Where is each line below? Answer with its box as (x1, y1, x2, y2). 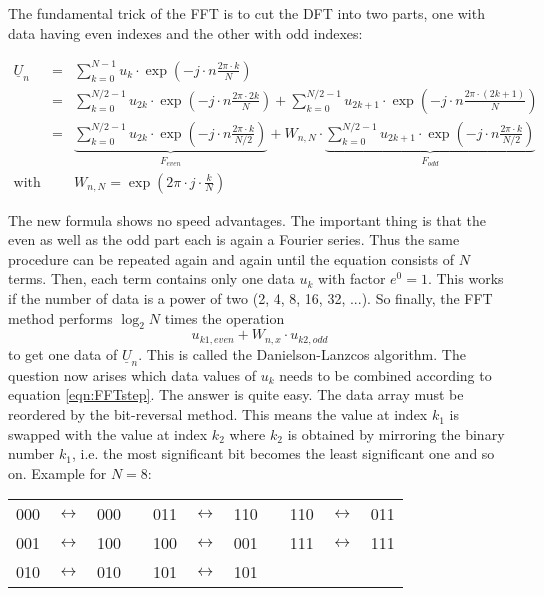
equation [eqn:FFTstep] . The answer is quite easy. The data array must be (8, 384, 464, 405)
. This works (427, 268, 504, 289)
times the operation (164, 307, 285, 328)
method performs (8, 307, 113, 328)
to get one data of (8, 343, 118, 364)
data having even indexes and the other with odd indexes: (8, 22, 363, 43)
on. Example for (8, 462, 107, 483)
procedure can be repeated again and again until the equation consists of (8, 248, 455, 269)
